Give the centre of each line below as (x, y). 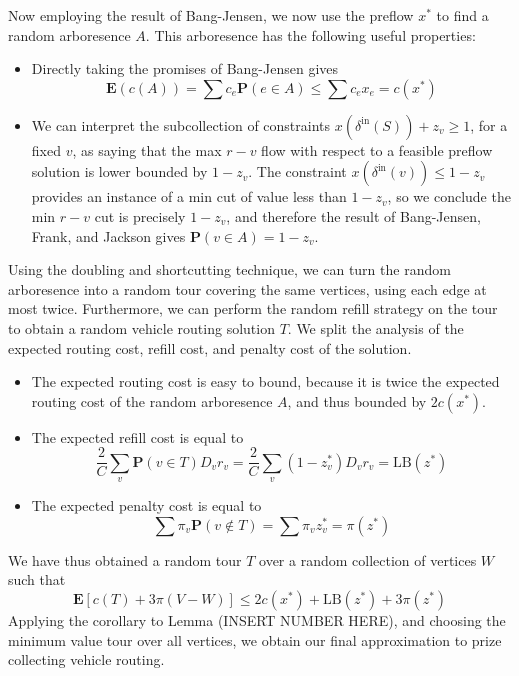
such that (37, 579)
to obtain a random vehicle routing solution (141, 327)
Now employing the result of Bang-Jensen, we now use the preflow (211, 15)
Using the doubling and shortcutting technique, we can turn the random (229, 269)
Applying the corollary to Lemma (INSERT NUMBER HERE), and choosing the (257, 619)
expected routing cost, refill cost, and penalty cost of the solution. (210, 347)
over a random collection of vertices (368, 559)
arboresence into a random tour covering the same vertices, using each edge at (247, 288)
